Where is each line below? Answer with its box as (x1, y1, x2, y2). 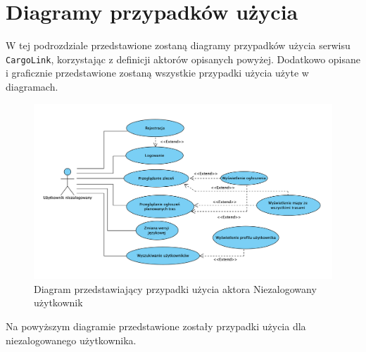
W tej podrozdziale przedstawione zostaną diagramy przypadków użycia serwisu (6, 38, 351, 53)
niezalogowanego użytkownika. (6, 332, 137, 347)
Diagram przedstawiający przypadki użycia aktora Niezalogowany (34, 281, 317, 296)
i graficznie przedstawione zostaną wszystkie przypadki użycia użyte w (6, 65, 309, 80)
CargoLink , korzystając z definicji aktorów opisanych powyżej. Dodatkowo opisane (6, 51, 360, 66)
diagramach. (6, 79, 58, 93)
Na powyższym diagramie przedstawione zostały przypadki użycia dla (6, 319, 306, 334)
